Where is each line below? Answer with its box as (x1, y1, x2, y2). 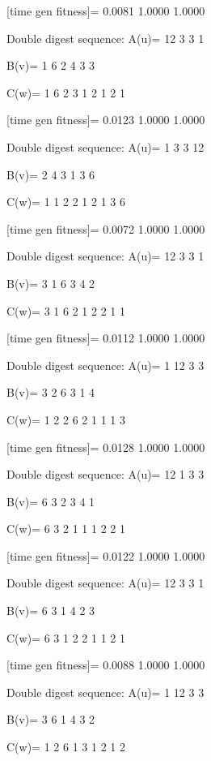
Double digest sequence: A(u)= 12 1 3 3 (6, 466, 205, 483)
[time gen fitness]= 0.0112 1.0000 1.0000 (6, 329, 205, 346)
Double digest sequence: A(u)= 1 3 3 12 (6, 138, 205, 155)
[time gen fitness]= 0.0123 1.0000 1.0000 (6, 111, 205, 128)
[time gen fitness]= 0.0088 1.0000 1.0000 (6, 656, 205, 673)
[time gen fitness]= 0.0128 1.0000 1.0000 (6, 438, 205, 455)
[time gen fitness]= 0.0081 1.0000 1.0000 (6, 2, 205, 19)
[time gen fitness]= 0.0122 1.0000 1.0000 (6, 547, 205, 564)
